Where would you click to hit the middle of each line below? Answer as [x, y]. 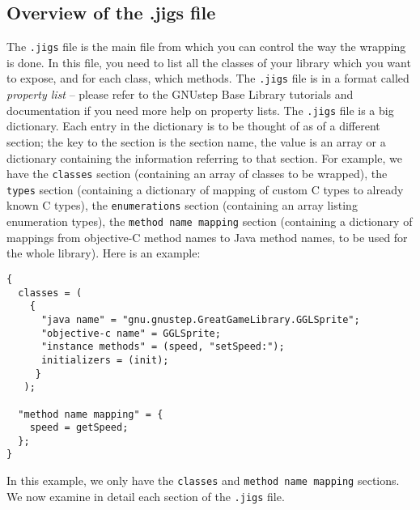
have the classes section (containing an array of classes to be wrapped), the [197, 174]
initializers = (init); [105, 360]
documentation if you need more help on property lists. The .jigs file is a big [200, 110]
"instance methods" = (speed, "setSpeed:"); [163, 347]
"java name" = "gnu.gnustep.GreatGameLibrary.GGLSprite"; [200, 319]
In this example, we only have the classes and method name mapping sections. [203, 480]
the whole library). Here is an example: [104, 253]
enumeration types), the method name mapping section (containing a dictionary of [210, 221]
